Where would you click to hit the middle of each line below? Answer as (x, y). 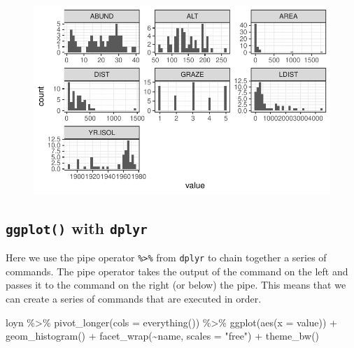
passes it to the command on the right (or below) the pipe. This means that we (176, 285)
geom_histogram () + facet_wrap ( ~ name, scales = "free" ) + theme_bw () (163, 336)
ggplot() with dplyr (77, 227)
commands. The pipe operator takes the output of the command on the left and (177, 271)
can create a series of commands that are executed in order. (134, 299)
